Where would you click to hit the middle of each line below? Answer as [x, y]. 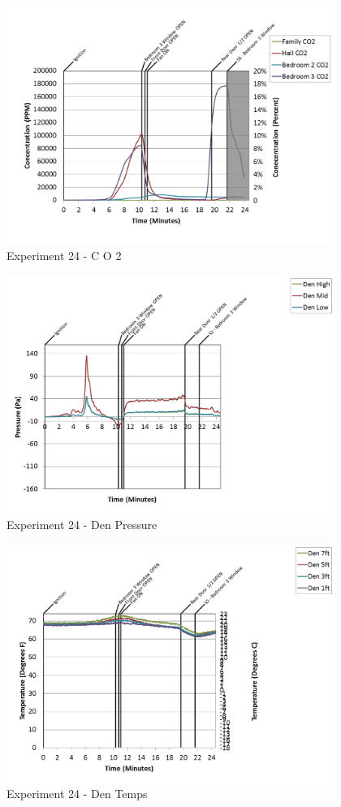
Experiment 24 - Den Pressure [82, 525]
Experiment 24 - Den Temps [77, 794]
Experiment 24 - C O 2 [64, 256]
